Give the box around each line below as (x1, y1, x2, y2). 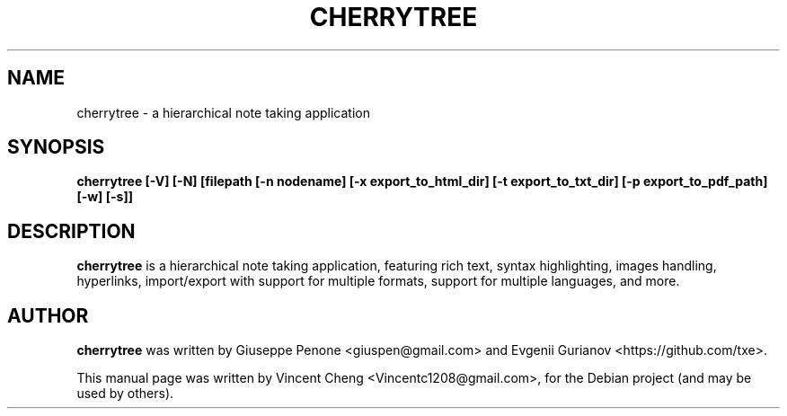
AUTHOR (7, 304, 89, 327)
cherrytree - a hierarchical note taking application (76, 104, 370, 120)
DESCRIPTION (7, 219, 136, 243)
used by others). (76, 385, 174, 402)
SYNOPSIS (7, 136, 105, 159)
